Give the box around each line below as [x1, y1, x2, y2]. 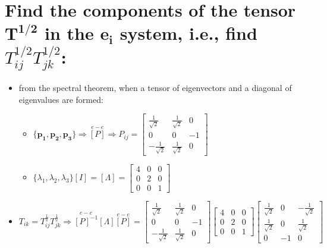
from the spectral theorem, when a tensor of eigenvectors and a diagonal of [18, 81, 292, 94]
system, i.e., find [120, 21, 257, 45]
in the [45, 21, 94, 45]
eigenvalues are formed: [18, 93, 103, 105]
